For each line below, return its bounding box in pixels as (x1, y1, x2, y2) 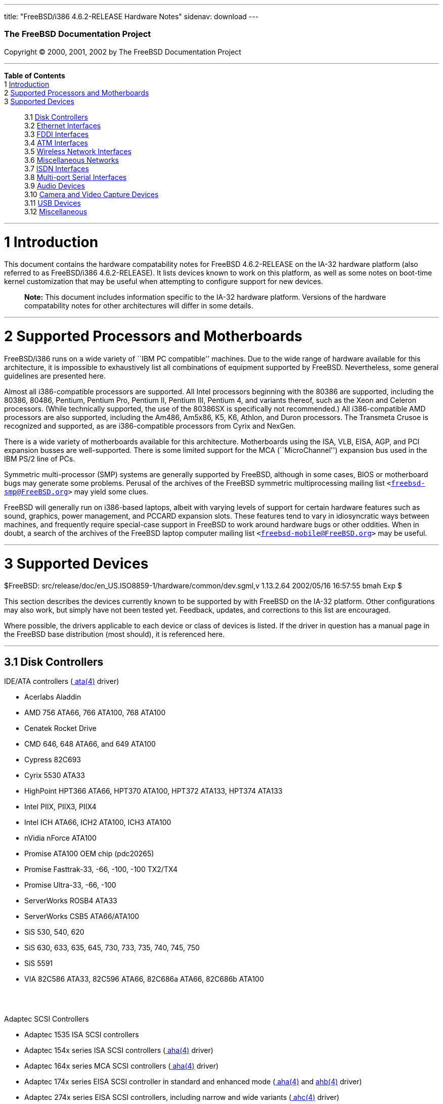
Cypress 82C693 (24, 755, 81, 764)
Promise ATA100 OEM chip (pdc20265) (24, 849, 154, 858)
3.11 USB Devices (24, 198, 81, 207)
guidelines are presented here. (4, 371, 106, 380)
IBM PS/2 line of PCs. (4, 454, 75, 463)
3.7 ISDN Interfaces (24, 164, 89, 173)
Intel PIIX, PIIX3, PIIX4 (24, 802, 97, 811)
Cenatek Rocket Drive (24, 724, 97, 733)
